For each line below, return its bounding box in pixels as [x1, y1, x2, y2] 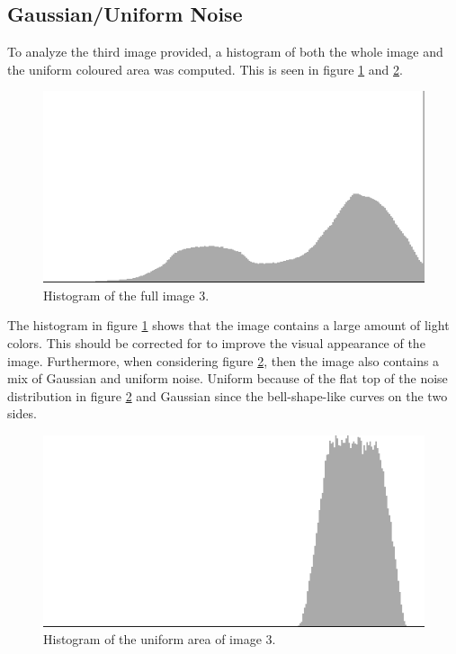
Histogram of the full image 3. [43, 285, 210, 304]
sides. [7, 404, 37, 423]
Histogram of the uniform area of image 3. [43, 630, 276, 649]
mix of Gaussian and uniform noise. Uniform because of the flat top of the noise [7, 369, 448, 388]
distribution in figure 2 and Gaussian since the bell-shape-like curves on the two [7, 386, 448, 405]
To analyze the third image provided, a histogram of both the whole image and [7, 42, 443, 61]
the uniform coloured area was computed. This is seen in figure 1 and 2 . [7, 59, 403, 78]
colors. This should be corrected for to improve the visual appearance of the [7, 334, 425, 352]
